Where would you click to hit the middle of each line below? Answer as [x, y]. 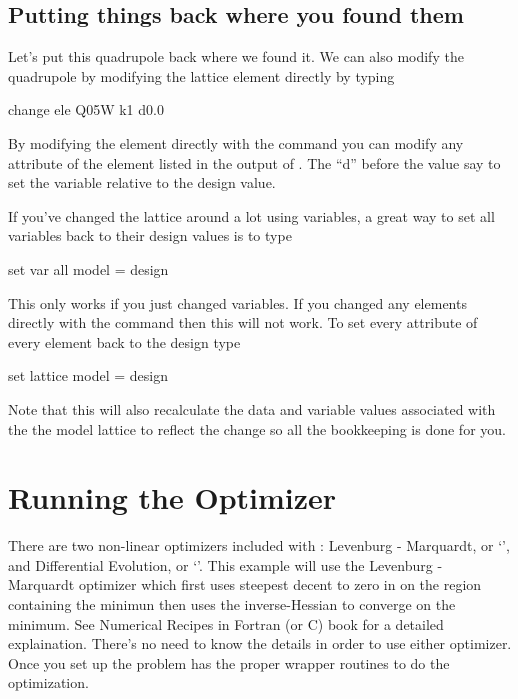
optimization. [48, 682]
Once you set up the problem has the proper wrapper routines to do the [229, 662]
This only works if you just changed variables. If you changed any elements [237, 302]
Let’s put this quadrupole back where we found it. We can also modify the [236, 56]
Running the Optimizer [172, 497]
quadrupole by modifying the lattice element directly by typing [201, 75]
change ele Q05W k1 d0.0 [86, 109]
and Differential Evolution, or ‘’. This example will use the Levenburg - [225, 564]
